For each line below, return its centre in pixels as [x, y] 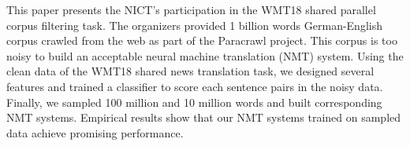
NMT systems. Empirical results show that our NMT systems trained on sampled [204, 117]
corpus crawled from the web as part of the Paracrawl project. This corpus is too [202, 40]
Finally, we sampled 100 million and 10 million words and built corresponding [194, 102]
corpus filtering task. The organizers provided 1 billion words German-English [194, 25]
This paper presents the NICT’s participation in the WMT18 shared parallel [191, 9]
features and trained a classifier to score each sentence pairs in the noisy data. [195, 86]
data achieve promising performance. [95, 132]
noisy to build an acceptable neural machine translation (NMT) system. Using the [205, 55]
